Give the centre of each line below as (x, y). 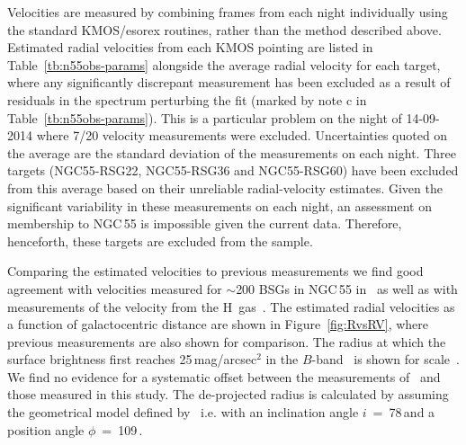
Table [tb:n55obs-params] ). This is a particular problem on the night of (205, 117)
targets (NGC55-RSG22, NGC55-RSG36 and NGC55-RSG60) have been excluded (233, 170)
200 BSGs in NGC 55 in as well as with (347, 288)
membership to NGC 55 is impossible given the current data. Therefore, (205, 223)
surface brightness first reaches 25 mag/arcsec (132, 359)
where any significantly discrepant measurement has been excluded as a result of (229, 82)
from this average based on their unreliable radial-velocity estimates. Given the (225, 187)
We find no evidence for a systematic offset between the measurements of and (224, 376)
